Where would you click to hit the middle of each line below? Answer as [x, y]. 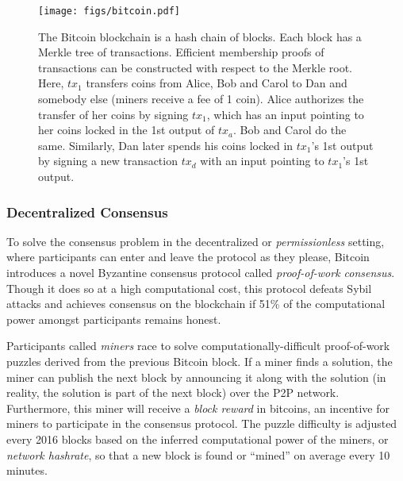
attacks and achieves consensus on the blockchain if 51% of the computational [196, 304]
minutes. [27, 470]
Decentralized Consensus [87, 212]
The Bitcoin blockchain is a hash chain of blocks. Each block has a [200, 36]
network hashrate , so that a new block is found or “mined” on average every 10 [198, 454]
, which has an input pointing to [285, 114]
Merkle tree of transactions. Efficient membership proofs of [181, 52]
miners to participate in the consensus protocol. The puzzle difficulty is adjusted [202, 423]
